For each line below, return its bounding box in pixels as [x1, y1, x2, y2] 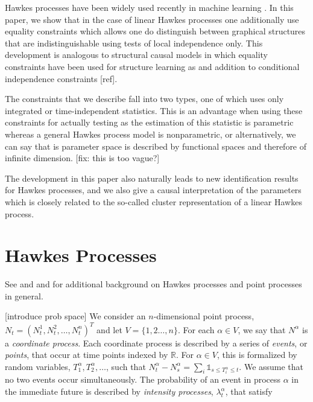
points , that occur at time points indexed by [5, 348, 168, 361]
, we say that [238, 323, 286, 336]
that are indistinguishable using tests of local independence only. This [5, 36, 263, 49]
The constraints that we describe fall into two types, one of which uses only [5, 92, 284, 105]
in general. [5, 289, 43, 302]
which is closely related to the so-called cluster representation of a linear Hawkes [5, 195, 302, 208]
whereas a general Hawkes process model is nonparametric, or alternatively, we [5, 127, 296, 140]
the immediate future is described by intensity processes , [5, 385, 213, 398]
